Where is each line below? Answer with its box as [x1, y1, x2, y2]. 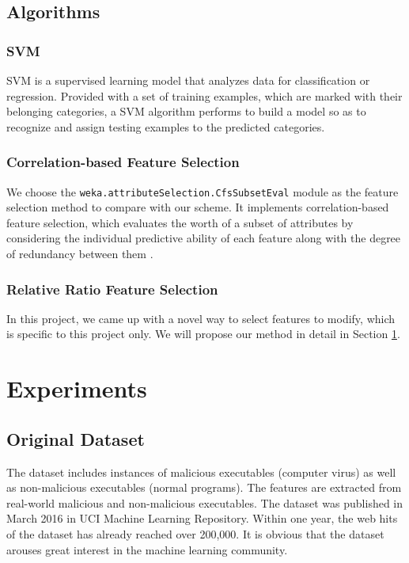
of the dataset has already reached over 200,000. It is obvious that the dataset [6, 525, 384, 542]
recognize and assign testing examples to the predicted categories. [6, 118, 325, 135]
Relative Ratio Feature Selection [6, 279, 218, 299]
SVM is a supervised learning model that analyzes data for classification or [6, 72, 370, 88]
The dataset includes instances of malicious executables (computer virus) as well [6, 463, 396, 480]
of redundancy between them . [6, 245, 153, 262]
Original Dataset [6, 426, 145, 451]
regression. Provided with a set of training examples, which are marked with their [6, 87, 403, 104]
